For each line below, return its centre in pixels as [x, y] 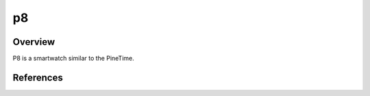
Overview [34, 42]
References [38, 77]
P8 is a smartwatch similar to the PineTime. [74, 59]
